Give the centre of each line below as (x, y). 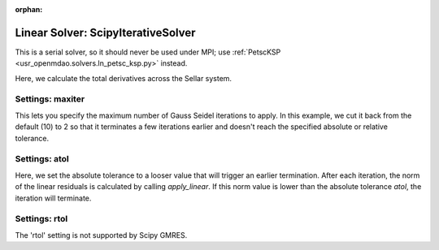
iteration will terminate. (53, 198)
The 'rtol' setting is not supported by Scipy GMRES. (101, 235)
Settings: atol (42, 159)
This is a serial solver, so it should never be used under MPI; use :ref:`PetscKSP (148, 52)
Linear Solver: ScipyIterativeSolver (105, 32)
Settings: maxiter (50, 99)
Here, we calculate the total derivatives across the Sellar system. (123, 78)
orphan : (29, 9)
